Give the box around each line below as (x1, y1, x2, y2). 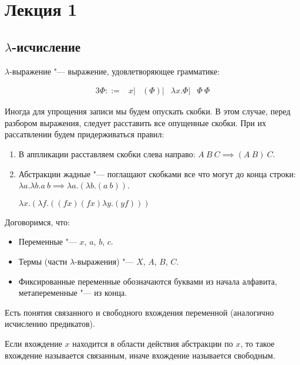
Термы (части (18, 255, 68, 267)
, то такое (240, 337, 275, 349)
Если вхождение (5, 337, 62, 349)
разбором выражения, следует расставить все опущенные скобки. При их (5, 116, 267, 129)
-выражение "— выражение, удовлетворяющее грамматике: (9, 65, 220, 77)
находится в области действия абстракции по (72, 337, 233, 349)
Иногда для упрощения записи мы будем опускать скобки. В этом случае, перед (5, 105, 291, 117)
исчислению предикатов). (5, 317, 95, 330)
